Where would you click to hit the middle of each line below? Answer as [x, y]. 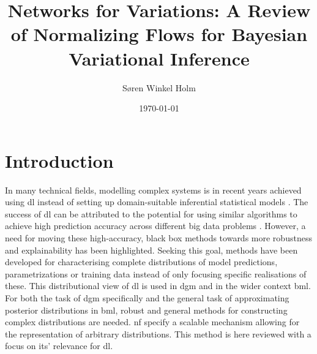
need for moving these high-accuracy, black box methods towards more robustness [158, 238]
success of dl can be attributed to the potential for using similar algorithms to [151, 213]
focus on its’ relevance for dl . [59, 346]
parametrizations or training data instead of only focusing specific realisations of [156, 273]
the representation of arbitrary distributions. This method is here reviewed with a [158, 333]
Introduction [59, 160]
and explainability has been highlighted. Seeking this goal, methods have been [151, 250]
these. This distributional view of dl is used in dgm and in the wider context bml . [158, 286]
